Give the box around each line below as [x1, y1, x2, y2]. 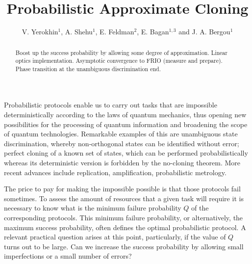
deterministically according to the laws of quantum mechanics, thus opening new [4, 109, 247, 120]
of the [191, 203, 209, 213]
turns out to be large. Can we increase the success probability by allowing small [4, 241, 244, 251]
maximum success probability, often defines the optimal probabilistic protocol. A [4, 222, 246, 232]
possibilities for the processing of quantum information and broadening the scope [4, 119, 248, 129]
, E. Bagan [137, 26, 169, 37]
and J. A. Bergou [178, 26, 230, 37]
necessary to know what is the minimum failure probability [4, 203, 181, 213]
